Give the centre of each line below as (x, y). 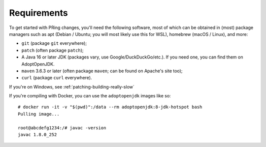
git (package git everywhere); (54, 43)
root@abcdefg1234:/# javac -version (62, 128)
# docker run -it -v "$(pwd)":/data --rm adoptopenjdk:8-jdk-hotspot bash (110, 107)
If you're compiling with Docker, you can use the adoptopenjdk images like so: (90, 96)
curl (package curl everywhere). (57, 78)
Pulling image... (39, 114)
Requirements (39, 13)
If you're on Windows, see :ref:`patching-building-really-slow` (72, 87)
